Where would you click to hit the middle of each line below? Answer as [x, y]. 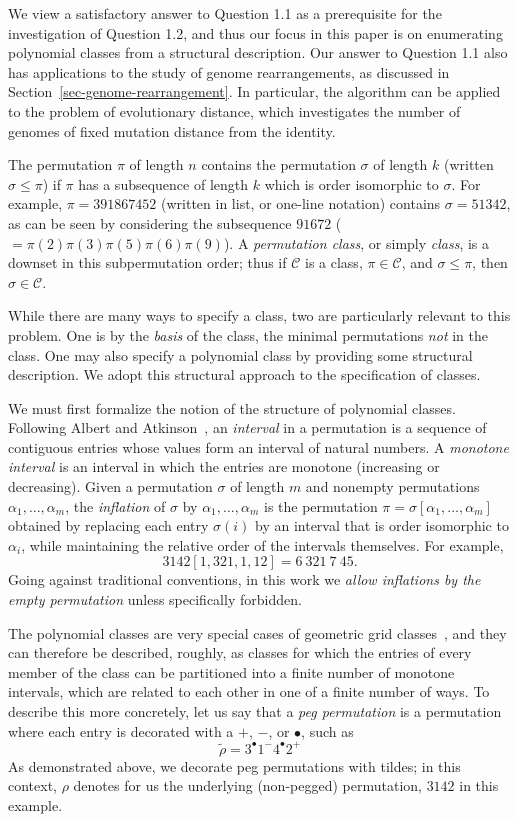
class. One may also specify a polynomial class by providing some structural [240, 354]
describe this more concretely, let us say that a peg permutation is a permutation [255, 711]
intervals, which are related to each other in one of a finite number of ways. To [249, 691]
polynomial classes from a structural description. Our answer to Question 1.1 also [258, 52]
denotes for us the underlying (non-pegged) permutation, [247, 785]
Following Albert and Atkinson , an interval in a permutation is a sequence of [247, 427]
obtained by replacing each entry [108, 525]
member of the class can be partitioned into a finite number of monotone [231, 671]
